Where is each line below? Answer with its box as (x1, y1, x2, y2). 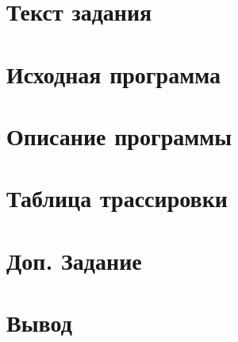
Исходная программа (6, 57, 221, 90)
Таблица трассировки (6, 182, 228, 214)
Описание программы (6, 119, 232, 152)
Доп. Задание (6, 244, 142, 276)
